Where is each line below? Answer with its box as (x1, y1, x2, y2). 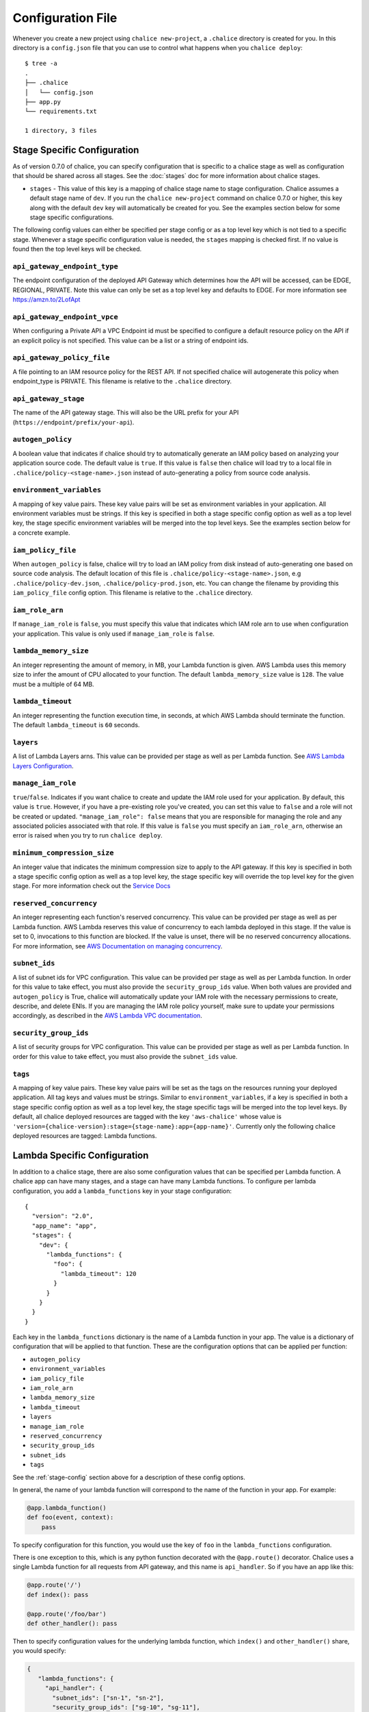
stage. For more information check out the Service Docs (12, 882, 171, 890)
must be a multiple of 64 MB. (12, 680, 95, 688)
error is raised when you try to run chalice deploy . (12, 831, 163, 840)
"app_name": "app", (31, 1222, 97, 1229)
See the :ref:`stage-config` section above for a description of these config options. (12, 1473, 245, 1481)
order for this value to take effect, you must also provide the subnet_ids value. (12, 1052, 238, 1061)
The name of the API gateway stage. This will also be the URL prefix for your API (12, 408, 239, 417)
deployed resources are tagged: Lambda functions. (12, 1131, 157, 1140)
